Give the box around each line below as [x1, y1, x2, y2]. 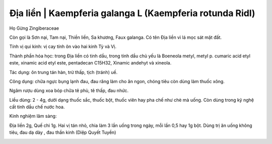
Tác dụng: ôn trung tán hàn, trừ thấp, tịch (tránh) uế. [9, 69, 118, 75]
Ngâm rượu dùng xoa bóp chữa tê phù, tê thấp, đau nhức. [9, 88, 129, 94]
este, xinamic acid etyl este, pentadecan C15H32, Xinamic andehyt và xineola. [9, 60, 172, 66]
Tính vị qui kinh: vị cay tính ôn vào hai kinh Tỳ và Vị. [9, 43, 117, 50]
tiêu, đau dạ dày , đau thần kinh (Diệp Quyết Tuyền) [9, 129, 116, 135]
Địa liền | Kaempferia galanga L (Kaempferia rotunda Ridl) [9, 8, 255, 19]
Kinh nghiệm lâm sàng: [9, 113, 57, 119]
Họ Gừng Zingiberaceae [9, 25, 59, 31]
